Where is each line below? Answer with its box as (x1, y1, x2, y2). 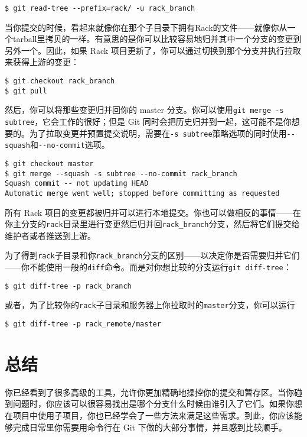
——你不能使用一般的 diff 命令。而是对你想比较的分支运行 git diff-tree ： (5, 261, 292, 273)
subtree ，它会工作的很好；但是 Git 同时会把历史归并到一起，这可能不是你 (5, 115, 292, 127)
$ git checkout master (5, 159, 94, 168)
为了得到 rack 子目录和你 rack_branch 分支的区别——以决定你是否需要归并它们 (5, 249, 300, 261)
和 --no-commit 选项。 (30, 138, 110, 151)
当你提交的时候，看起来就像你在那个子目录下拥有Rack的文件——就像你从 (5, 21, 288, 33)
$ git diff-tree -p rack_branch (5, 281, 132, 290)
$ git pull (5, 86, 47, 95)
